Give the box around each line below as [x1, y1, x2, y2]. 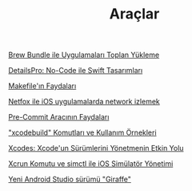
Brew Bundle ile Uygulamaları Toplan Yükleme [8, 50, 160, 60]
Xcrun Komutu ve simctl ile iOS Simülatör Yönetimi [8, 159, 174, 169]
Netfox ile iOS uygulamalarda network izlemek [8, 97, 160, 107]
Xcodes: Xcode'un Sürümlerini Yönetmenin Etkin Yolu [8, 144, 184, 153]
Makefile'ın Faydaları [8, 81, 77, 91]
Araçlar [109, 5, 160, 23]
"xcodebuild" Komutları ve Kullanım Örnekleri [8, 128, 158, 137]
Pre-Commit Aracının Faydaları [8, 112, 110, 122]
